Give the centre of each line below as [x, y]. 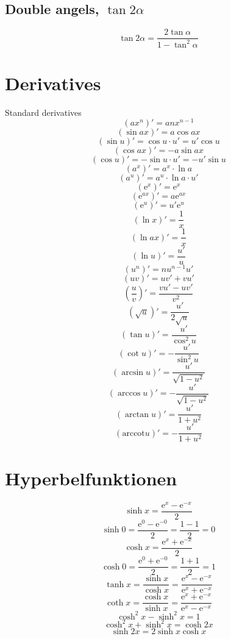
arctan [137, 414]
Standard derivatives [43, 112]
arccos [129, 394]
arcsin [133, 372]
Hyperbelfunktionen [91, 478]
